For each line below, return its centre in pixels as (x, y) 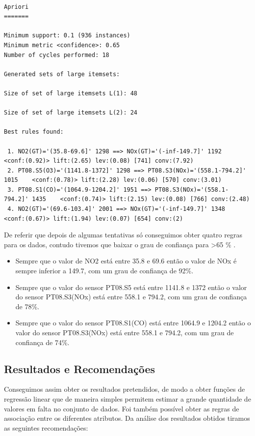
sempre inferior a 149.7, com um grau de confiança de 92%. (104, 271)
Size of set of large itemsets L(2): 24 (71, 113)
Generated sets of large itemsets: (62, 74)
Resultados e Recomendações (79, 368)
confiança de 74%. (42, 342)
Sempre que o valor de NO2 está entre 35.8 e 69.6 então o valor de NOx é (126, 261)
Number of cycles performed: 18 (57, 55)
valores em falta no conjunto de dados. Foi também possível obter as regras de (122, 408)
